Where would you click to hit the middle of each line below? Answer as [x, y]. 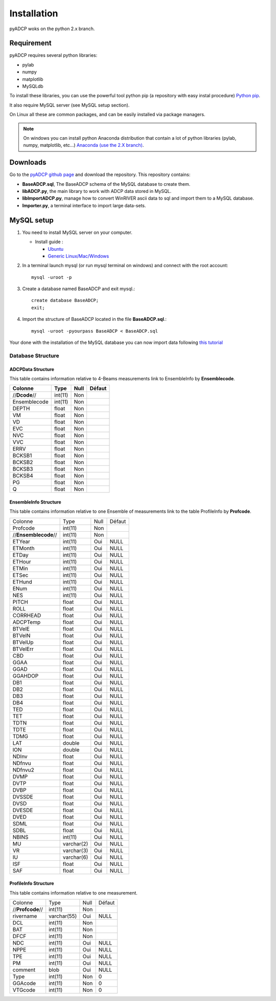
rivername [25, 916]
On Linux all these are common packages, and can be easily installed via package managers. [107, 115]
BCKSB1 [22, 455]
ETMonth [24, 548]
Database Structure [34, 356]
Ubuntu [56, 249]
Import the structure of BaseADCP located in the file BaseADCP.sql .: [95, 319]
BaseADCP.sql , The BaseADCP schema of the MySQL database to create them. [106, 184]
